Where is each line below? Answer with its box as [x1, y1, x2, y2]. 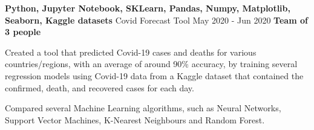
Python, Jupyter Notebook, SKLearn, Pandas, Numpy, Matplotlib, [5, 2, 290, 14]
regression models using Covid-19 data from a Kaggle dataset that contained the [5, 69, 304, 82]
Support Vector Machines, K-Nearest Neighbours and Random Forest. [5, 113, 265, 126]
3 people [5, 25, 41, 38]
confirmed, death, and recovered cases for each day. [5, 81, 194, 94]
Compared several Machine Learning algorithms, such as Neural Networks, [5, 102, 281, 114]
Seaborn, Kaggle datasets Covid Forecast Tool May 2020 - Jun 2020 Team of [5, 13, 308, 26]
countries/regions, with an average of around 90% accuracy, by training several [5, 57, 298, 70]
